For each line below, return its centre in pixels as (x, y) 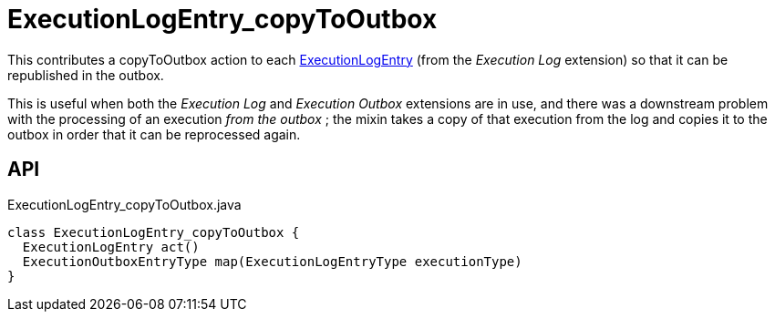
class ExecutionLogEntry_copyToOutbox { (154, 232)
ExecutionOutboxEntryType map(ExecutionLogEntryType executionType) (272, 261)
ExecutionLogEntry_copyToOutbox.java (124, 204)
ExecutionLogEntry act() (111, 247)
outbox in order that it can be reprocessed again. (154, 134)
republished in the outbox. (86, 75)
